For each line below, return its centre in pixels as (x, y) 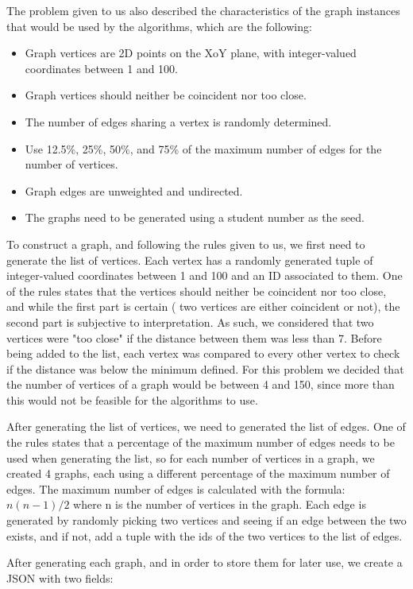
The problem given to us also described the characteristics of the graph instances (203, 10)
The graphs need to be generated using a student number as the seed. (195, 217)
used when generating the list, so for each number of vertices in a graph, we (191, 457)
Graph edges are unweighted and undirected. (134, 190)
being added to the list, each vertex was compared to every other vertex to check (203, 353)
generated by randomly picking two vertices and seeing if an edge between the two (206, 520)
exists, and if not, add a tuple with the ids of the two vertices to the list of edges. (205, 535)
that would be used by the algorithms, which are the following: (159, 26)
